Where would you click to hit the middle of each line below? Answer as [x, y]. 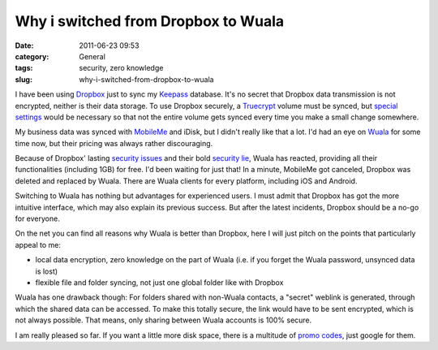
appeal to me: [38, 244]
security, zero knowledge [121, 68]
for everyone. [37, 218]
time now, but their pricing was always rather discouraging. [114, 143]
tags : [24, 68]
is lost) [47, 271]
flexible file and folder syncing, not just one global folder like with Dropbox [159, 282]
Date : [24, 45]
